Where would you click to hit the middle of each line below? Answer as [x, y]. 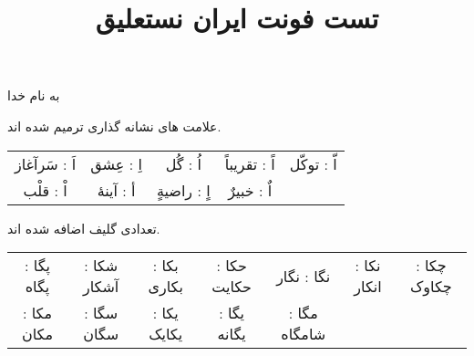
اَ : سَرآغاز [46, 163]
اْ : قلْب [45, 190]
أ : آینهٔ [116, 190]
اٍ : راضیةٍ [183, 190]
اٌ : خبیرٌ [250, 190]
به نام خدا [34, 95]
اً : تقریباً [250, 163]
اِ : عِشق [116, 163]
